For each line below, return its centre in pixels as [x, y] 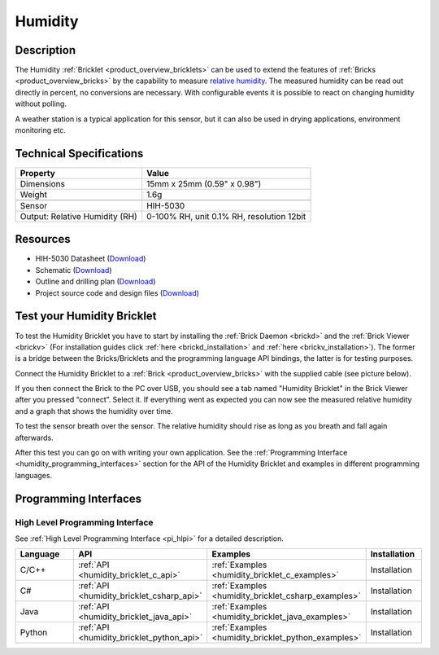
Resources [43, 239]
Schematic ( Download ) [74, 270]
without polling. [41, 104]
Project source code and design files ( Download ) [117, 292]
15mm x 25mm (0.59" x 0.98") [204, 183]
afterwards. [34, 437]
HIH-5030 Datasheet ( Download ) [91, 259]
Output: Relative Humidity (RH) [78, 216]
